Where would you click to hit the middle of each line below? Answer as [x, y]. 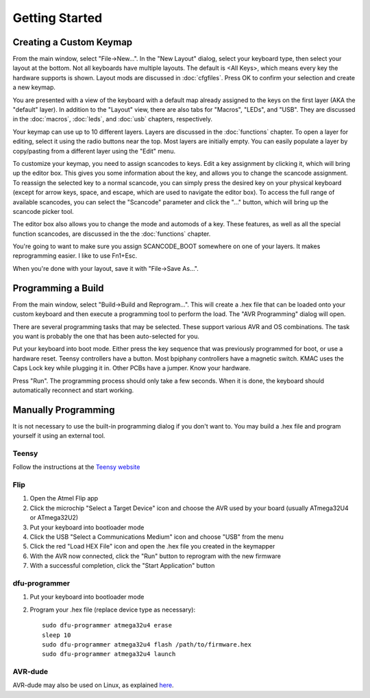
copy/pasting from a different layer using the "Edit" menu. [94, 151]
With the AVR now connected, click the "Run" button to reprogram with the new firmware [155, 556]
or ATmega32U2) [54, 518]
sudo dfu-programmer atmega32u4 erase [107, 625]
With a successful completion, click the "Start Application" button [122, 566]
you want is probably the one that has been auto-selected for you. [106, 336]
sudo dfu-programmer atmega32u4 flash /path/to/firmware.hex [147, 644]
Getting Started [58, 18]
